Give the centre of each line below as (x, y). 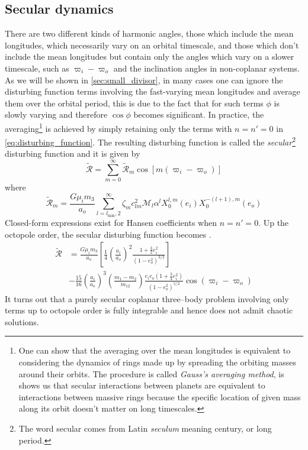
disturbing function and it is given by (73, 153)
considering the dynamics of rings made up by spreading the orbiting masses (157, 362)
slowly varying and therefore (56, 114)
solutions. (22, 321)
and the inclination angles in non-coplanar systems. (207, 68)
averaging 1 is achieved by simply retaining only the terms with (118, 127)
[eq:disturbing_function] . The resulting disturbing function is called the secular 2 (150, 141)
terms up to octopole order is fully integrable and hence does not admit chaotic (149, 310)
